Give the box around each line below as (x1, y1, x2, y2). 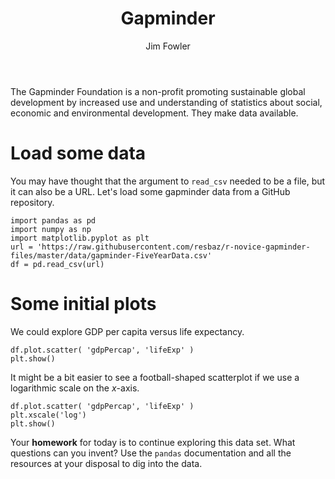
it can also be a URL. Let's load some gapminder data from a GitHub (10, 185, 291, 197)
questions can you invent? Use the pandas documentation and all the (10, 447, 292, 459)
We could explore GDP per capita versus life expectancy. (10, 325, 245, 337)
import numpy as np (10, 224, 92, 234)
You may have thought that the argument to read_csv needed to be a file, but (10, 175, 326, 187)
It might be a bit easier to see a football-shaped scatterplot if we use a (10, 371, 300, 383)
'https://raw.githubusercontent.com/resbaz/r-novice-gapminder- (36, 242, 311, 252)
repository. (10, 196, 55, 208)
